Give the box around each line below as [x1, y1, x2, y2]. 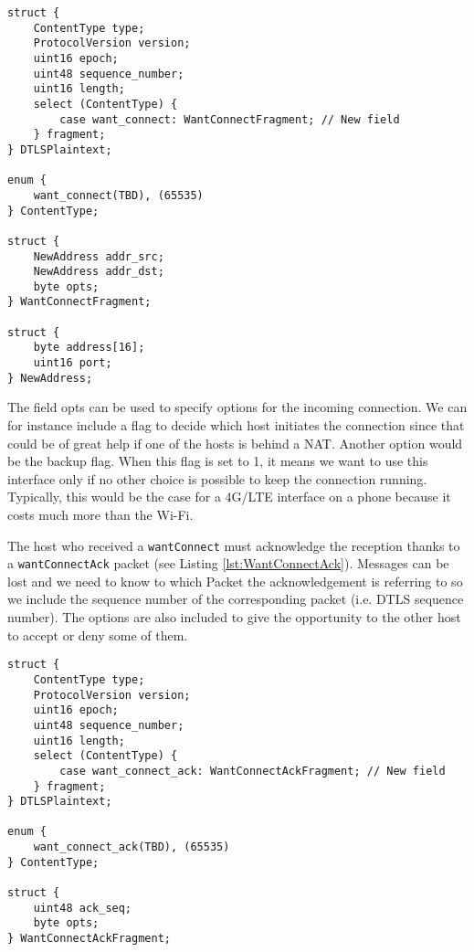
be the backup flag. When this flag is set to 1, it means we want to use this [7, 451, 428, 471]
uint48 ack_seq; [33, 901, 132, 915]
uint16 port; [33, 356, 112, 370]
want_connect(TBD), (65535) [33, 188, 204, 202]
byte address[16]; [33, 341, 145, 354]
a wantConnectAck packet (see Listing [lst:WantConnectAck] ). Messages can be [7, 554, 449, 573]
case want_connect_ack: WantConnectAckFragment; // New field [59, 764, 446, 777]
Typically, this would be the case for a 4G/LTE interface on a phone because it [7, 487, 451, 506]
